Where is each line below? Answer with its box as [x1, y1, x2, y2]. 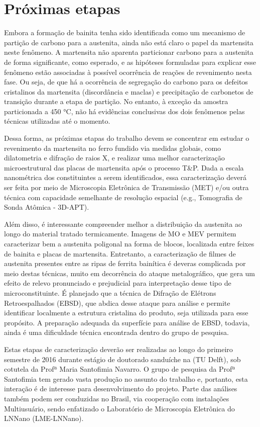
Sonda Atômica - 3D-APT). [4, 202, 89, 212]
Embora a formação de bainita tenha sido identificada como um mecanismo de [4, 27, 245, 38]
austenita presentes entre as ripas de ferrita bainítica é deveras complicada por [4, 258, 246, 269]
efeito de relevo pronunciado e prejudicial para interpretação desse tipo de [4, 278, 231, 288]
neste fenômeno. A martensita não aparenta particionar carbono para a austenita [4, 47, 253, 57]
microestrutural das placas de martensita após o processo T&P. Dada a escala [4, 162, 244, 173]
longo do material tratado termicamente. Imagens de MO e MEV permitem [4, 228, 236, 239]
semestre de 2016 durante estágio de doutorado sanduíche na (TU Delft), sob [4, 354, 241, 364]
